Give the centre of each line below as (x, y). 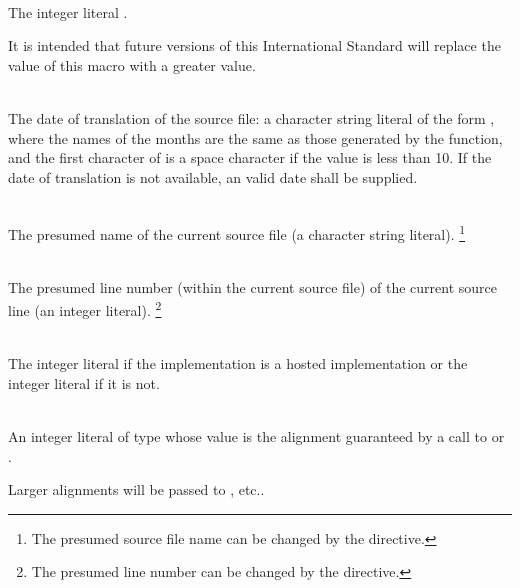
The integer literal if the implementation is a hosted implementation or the (238, 363)
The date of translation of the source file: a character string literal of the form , (251, 117)
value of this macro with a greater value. (132, 64)
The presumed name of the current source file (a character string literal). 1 (237, 232)
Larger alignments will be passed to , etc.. (136, 489)
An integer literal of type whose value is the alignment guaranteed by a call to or (256, 436)
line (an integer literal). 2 (85, 309)
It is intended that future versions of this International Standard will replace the (254, 45)
